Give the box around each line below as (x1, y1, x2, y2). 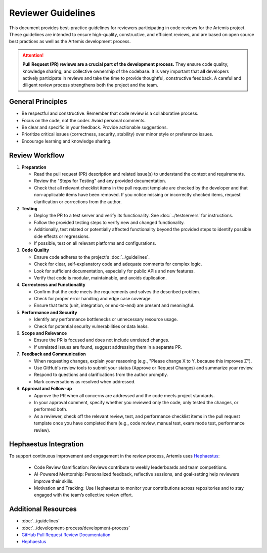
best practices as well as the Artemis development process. (9, 39, 131, 45)
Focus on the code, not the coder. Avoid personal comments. (21, 117, 146, 123)
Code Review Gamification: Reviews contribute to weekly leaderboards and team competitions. (34, 464, 227, 470)
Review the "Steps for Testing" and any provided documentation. (34, 178, 167, 184)
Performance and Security (21, 309, 78, 315)
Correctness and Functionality (21, 282, 86, 288)
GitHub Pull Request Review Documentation (21, 532, 111, 538)
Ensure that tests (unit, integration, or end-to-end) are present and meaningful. (34, 302, 195, 309)
